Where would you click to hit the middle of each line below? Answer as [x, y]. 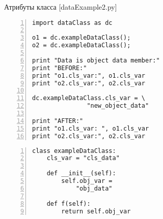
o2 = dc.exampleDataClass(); [81, 45]
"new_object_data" [118, 106]
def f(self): [69, 204]
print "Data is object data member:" [96, 60]
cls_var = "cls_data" [83, 158]
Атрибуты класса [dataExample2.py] [61, 7]
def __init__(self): [81, 174]
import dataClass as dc [72, 23]
